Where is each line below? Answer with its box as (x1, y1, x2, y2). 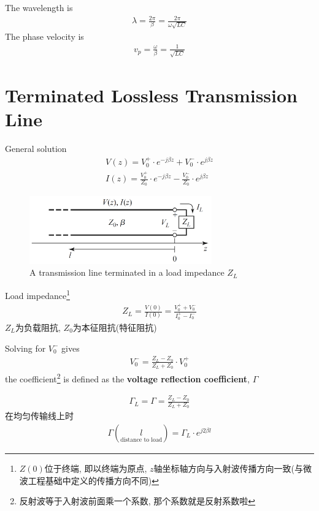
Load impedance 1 (5, 287, 70, 301)
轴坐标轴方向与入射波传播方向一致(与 (153, 462, 303, 475)
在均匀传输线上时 (5, 409, 74, 422)
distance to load (120, 436, 163, 443)
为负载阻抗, (15, 321, 61, 334)
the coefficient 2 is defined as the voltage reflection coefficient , (5, 371, 250, 385)
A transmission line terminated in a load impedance (29, 266, 225, 279)
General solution (5, 142, 67, 154)
